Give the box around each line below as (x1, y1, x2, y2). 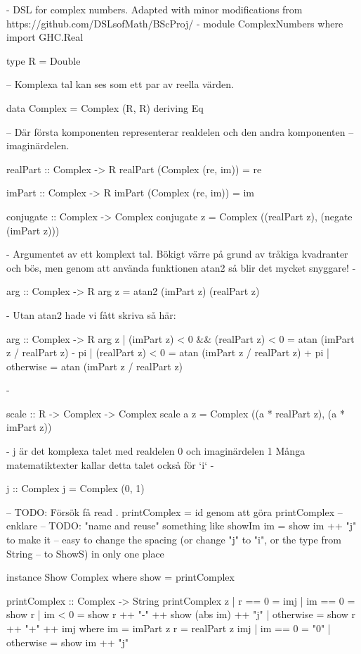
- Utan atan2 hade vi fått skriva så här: (6, 307, 176, 322)
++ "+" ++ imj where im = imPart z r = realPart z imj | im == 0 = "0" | (6, 621, 331, 635)
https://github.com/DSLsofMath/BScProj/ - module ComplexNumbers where (6, 15, 343, 30)
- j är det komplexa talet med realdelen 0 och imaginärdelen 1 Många (6, 444, 306, 458)
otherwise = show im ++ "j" (6, 634, 129, 649)
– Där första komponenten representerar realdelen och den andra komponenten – (6, 124, 354, 139)
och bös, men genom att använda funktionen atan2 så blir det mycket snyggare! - (6, 260, 356, 275)
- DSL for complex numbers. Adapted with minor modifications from (6, 2, 303, 16)
